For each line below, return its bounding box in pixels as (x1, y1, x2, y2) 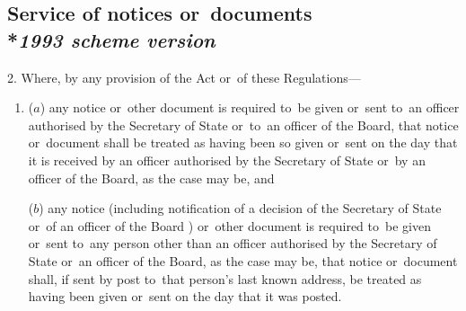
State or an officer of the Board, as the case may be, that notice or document (28, 251, 458, 270)
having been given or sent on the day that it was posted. (28, 287, 342, 306)
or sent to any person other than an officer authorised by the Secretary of (28, 234, 437, 253)
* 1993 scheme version (7, 25, 215, 53)
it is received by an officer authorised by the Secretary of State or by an (28, 150, 426, 169)
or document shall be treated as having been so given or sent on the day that (28, 133, 458, 152)
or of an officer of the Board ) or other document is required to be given (28, 216, 431, 235)
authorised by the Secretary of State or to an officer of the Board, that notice (28, 115, 459, 134)
